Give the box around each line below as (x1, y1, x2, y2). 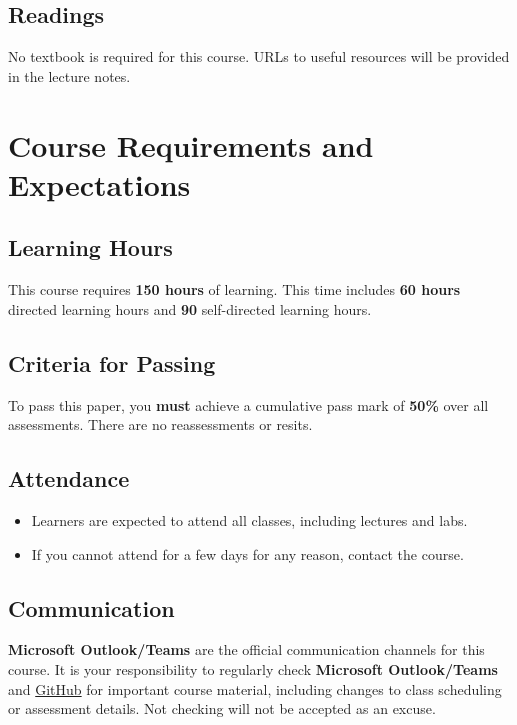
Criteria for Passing (8, 347, 216, 378)
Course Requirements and (8, 124, 374, 165)
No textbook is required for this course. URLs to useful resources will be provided (8, 46, 510, 67)
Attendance (8, 463, 130, 494)
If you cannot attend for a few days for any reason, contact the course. (31, 543, 464, 564)
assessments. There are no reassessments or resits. (8, 414, 313, 435)
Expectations (8, 163, 191, 204)
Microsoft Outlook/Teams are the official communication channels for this (8, 639, 485, 660)
